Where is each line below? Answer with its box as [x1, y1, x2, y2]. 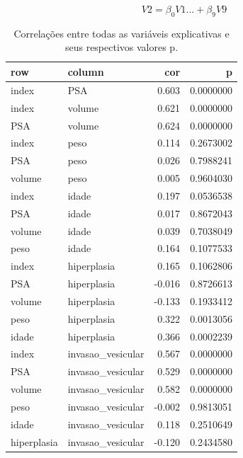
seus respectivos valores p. [64, 40, 179, 55]
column [67, 64, 104, 79]
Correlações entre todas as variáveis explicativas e [13, 25, 230, 40]
